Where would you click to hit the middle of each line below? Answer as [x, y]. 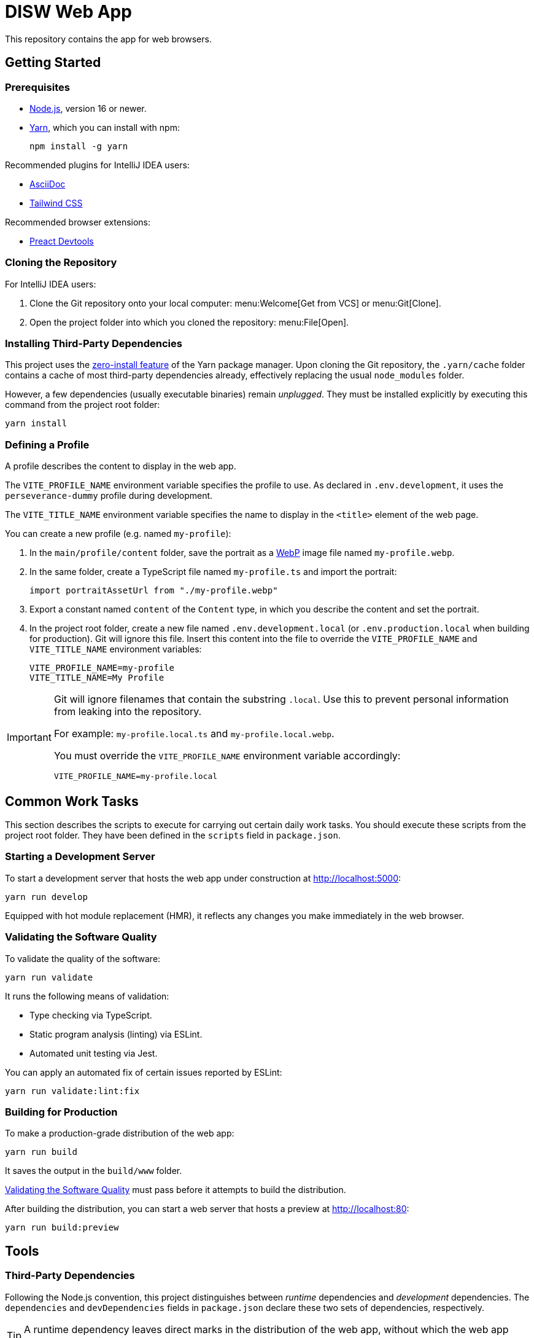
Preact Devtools [62, 241]
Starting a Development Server [80, 857]
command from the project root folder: [83, 405]
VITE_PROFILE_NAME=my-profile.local [136, 777]
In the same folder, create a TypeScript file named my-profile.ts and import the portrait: [213, 572]
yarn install [36, 424]
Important [29, 737]
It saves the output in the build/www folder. [94, 1171]
